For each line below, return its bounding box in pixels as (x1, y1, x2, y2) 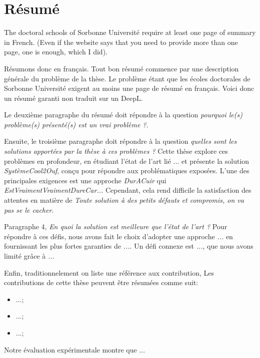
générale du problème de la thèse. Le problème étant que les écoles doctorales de (4, 73, 250, 83)
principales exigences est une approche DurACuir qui (4, 175, 166, 185)
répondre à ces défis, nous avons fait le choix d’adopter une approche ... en (4, 231, 233, 241)
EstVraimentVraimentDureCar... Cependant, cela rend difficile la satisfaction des (4, 185, 251, 195)
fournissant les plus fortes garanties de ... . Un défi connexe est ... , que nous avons (4, 241, 253, 251)
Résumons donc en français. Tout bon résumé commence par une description (4, 63, 239, 73)
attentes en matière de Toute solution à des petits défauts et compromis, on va (4, 195, 244, 205)
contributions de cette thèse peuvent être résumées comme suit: (4, 277, 198, 288)
